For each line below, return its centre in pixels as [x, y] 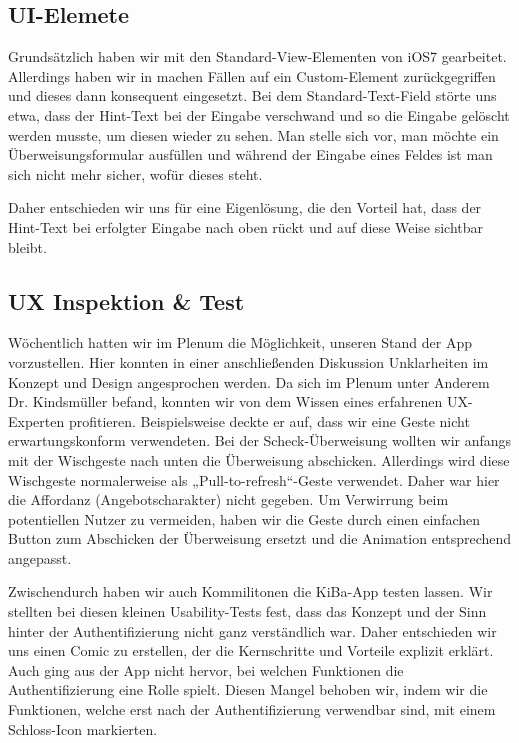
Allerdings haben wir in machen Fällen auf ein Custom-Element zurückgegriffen [252, 75]
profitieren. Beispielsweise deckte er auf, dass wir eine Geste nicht [269, 420]
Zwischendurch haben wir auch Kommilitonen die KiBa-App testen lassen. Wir [250, 591]
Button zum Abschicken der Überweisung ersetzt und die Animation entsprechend [260, 538]
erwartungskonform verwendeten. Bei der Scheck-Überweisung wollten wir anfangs [260, 440]
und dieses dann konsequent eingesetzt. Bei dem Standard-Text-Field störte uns [252, 95]
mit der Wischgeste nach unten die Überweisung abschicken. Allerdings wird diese [259, 459]
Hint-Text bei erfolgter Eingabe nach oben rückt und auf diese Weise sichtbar [246, 226]
